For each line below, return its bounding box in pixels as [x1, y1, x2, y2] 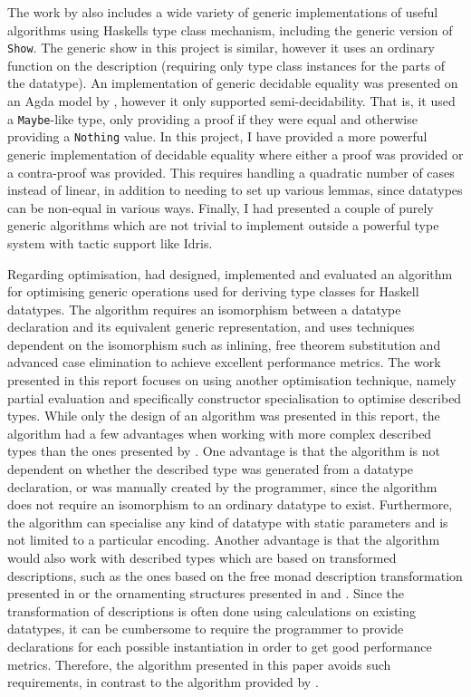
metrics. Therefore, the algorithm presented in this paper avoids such [7, 654, 391, 673]
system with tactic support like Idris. [7, 233, 213, 252]
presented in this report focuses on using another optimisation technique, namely [7, 371, 457, 390]
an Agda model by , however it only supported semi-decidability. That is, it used [7, 92, 456, 111]
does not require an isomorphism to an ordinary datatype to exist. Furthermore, [7, 495, 453, 514]
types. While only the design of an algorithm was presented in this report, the [7, 406, 440, 425]
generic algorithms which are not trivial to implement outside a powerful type [7, 216, 439, 235]
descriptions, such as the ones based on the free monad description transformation [7, 566, 463, 585]
